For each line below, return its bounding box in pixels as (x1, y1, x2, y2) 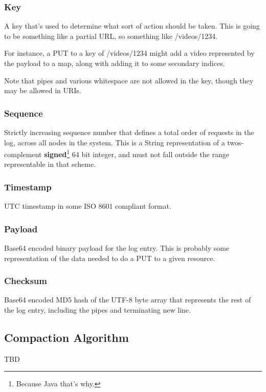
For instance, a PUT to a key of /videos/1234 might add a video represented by (4, 48, 255, 58)
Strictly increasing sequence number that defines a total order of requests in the (4, 127, 254, 137)
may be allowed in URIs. (4, 85, 81, 96)
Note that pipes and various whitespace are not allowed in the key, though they (4, 75, 254, 85)
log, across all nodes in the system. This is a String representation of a (4, 137, 225, 147)
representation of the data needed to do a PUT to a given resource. (4, 252, 215, 263)
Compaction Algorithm (4, 330, 129, 345)
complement (4, 148, 42, 159)
